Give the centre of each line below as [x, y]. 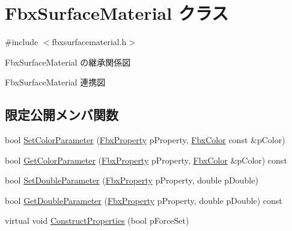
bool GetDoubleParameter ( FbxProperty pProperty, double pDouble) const [144, 200]
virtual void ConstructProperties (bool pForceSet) [97, 220]
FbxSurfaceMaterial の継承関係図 [68, 62]
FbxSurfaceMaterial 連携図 [55, 82]
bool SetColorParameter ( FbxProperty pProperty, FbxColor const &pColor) [145, 140]
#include [22, 42]
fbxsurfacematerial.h [89, 42]
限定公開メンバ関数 [62, 115]
